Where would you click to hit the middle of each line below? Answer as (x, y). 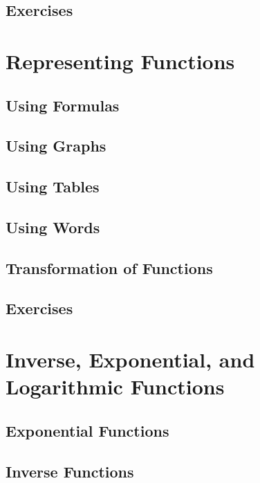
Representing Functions (120, 61)
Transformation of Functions (109, 267)
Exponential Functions (87, 430)
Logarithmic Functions (115, 386)
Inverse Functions (70, 471)
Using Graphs (56, 146)
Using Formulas (63, 105)
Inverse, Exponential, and (130, 359)
